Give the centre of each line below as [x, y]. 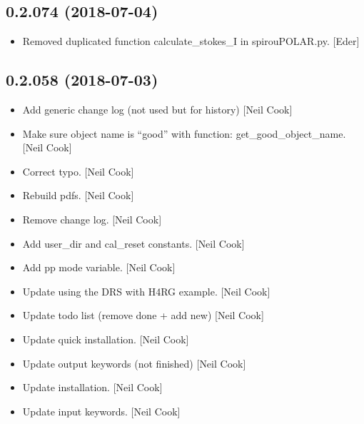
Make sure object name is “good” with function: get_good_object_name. [184, 133]
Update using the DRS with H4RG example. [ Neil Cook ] [146, 291]
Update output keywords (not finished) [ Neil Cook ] [134, 363]
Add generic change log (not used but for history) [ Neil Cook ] [157, 109]
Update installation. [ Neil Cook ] [92, 387]
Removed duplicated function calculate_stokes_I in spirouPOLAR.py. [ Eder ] [191, 41]
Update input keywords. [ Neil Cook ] [101, 411]
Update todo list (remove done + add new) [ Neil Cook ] [143, 315]
